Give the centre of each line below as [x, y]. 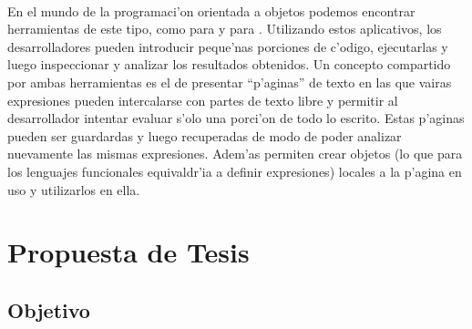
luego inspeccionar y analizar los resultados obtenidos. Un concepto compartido [229, 64]
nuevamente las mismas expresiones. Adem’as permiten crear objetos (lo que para [235, 154]
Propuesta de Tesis [128, 252]
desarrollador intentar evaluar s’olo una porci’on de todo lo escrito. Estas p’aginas [236, 118]
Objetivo [49, 309]
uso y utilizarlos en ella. [74, 189]
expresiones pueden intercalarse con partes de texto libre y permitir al [203, 100]
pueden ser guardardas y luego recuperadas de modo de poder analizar [205, 135]
